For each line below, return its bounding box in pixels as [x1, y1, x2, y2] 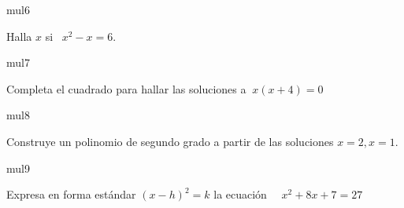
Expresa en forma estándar [6, 186, 136, 203]
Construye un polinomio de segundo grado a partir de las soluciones [6, 133, 334, 149]
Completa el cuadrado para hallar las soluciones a [6, 80, 246, 97]
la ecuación [213, 186, 267, 203]
